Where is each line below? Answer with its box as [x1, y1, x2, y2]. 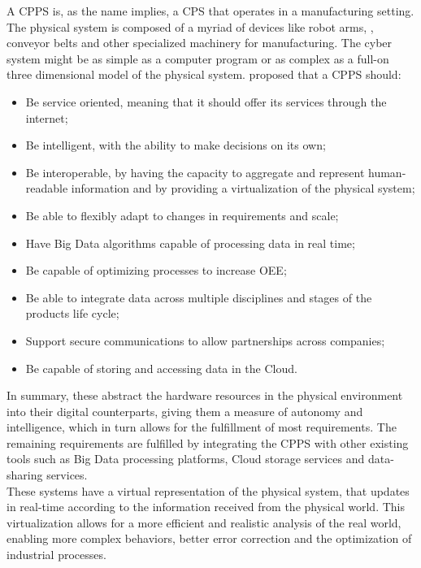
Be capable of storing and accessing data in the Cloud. [25, 359, 297, 376]
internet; [25, 109, 68, 126]
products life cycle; [25, 305, 119, 322]
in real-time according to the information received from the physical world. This [7, 498, 405, 515]
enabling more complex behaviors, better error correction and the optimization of [7, 530, 412, 547]
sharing [7, 466, 43, 483]
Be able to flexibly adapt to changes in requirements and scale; [25, 206, 339, 223]
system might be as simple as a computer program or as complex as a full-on [7, 50, 389, 67]
